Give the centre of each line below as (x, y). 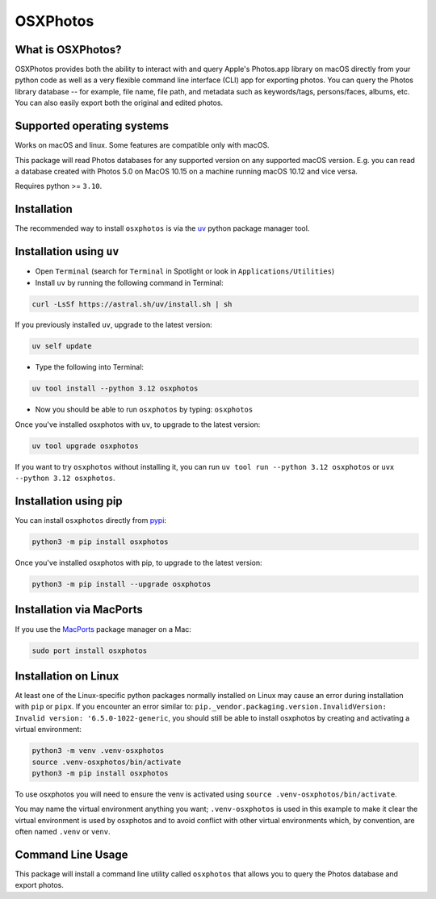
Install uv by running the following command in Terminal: (129, 282)
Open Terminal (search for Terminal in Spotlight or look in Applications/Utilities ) (185, 271)
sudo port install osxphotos (90, 650)
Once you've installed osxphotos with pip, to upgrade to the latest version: (138, 563)
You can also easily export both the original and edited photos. (119, 103)
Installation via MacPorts (79, 610)
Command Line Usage (71, 854)
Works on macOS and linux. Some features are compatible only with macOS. (142, 145)
